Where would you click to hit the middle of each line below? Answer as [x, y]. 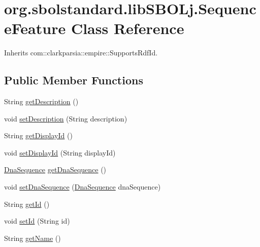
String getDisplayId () [38, 135]
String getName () [32, 238]
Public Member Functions [74, 80]
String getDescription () [41, 101]
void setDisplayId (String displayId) [60, 152]
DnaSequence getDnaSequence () [55, 169]
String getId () [27, 204]
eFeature [35, 28]
